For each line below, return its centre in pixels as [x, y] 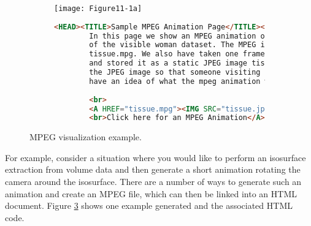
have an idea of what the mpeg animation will [186, 81]
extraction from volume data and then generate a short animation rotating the [153, 169]
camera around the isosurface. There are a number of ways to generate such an [153, 182]
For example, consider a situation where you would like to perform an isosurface [155, 157]
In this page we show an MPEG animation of [179, 36]
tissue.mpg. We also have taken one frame [177, 54]
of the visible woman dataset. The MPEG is [179, 45]
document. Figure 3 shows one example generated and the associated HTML [149, 205]
